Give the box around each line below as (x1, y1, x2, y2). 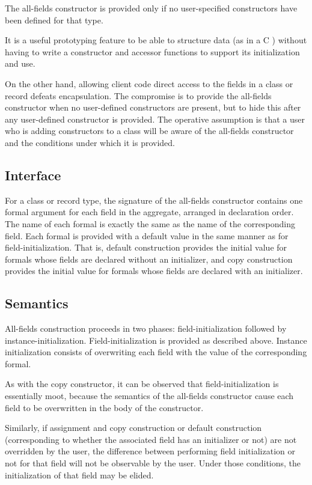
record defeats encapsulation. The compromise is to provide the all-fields (5, 89, 272, 102)
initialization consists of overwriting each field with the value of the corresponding (5, 346, 307, 358)
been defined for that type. (5, 13, 103, 26)
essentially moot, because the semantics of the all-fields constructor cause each (5, 389, 294, 402)
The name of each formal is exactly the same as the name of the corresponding (5, 217, 295, 230)
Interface (5, 165, 61, 184)
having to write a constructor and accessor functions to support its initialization (5, 45, 300, 58)
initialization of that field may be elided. (5, 468, 154, 481)
